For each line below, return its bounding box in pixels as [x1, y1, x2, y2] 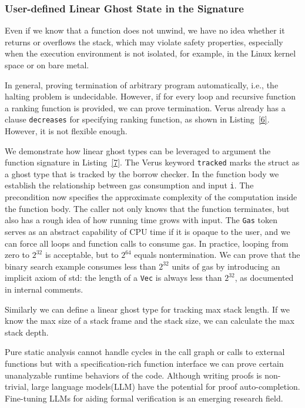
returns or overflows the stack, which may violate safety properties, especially [5, 35, 283, 48]
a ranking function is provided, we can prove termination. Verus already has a [5, 101, 286, 114]
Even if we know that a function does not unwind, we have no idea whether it [5, 24, 285, 37]
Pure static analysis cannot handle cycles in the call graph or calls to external [5, 346, 285, 358]
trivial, [5, 380, 29, 393]
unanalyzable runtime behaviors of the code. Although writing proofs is [5, 369, 262, 381]
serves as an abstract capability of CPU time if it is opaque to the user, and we [5, 225, 290, 237]
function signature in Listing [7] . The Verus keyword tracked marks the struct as [5, 156, 300, 168]
